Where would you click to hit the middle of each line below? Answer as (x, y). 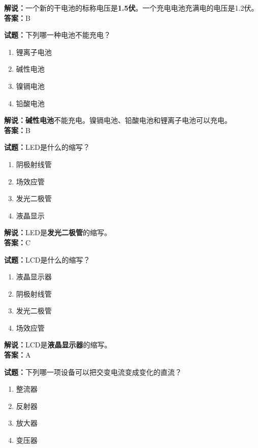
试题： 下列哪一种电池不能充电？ (57, 35)
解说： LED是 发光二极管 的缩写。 (58, 232)
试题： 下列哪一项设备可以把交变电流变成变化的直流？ (93, 372)
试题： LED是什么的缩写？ (47, 147)
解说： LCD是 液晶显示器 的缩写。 (58, 345)
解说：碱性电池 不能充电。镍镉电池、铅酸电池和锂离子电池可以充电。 (118, 120)
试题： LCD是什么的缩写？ (47, 259)
